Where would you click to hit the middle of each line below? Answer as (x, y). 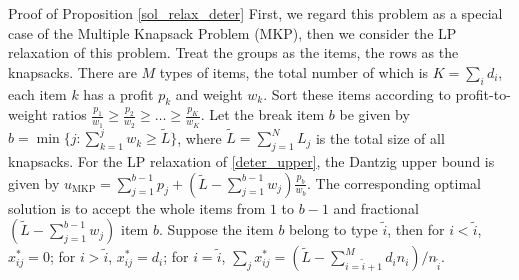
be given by (374, 114)
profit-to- (483, 93)
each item (37, 93)
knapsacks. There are (72, 71)
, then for (416, 229)
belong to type (333, 229)
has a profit (118, 93)
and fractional (376, 207)
